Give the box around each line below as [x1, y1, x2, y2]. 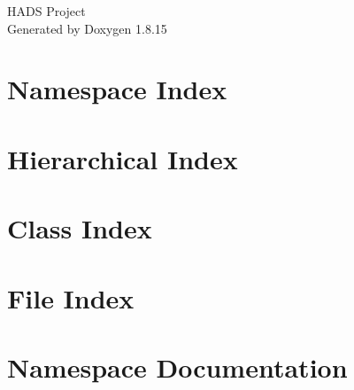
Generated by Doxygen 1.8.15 [7, 19, 167, 37]
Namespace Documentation [7, 348, 348, 385]
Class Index [7, 210, 152, 246]
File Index [7, 279, 135, 316]
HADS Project [7, 2, 86, 19]
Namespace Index [7, 71, 227, 107]
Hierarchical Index [7, 140, 238, 176]
